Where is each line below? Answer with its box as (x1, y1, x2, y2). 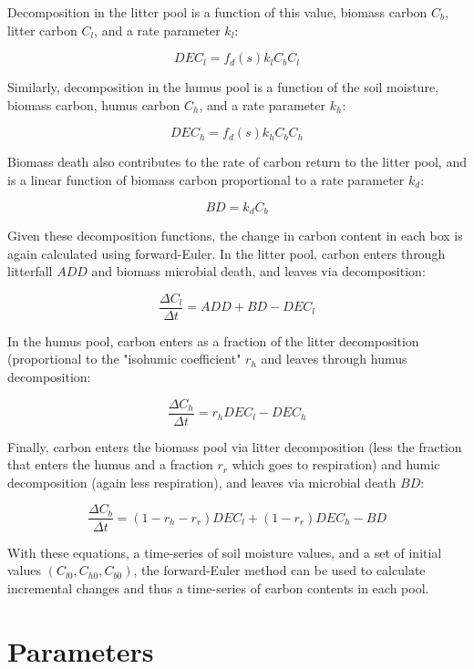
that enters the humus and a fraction (7, 455, 213, 474)
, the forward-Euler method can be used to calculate (133, 561, 426, 580)
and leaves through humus (261, 349, 407, 368)
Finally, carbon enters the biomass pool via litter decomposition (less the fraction (7, 437, 462, 456)
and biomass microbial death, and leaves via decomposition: (91, 262, 426, 281)
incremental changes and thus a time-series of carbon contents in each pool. (7, 578, 429, 597)
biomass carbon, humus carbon (7, 95, 180, 114)
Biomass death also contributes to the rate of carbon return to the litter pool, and (7, 152, 467, 171)
